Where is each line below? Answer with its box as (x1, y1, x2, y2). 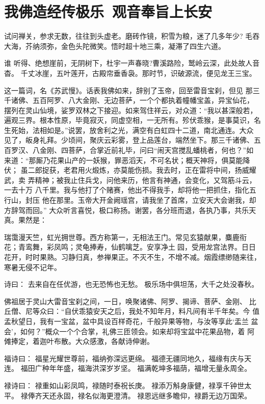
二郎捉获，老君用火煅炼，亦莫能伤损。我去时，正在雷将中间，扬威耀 (28, 165, 256, 175)
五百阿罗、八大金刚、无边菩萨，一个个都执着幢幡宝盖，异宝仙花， (32, 95, 254, 105)
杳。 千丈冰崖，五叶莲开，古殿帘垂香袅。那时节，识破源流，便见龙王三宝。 (4, 67, 256, 78)
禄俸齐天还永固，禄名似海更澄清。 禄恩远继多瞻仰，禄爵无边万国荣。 (20, 390, 252, 400)
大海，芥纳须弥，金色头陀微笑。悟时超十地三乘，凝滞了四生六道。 (4, 40, 225, 51)
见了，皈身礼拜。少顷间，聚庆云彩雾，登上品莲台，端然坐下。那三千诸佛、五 (4, 134, 261, 145)
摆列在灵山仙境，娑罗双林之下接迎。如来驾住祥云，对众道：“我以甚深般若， (4, 104, 257, 115)
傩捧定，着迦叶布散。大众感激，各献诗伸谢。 (4, 336, 154, 346)
